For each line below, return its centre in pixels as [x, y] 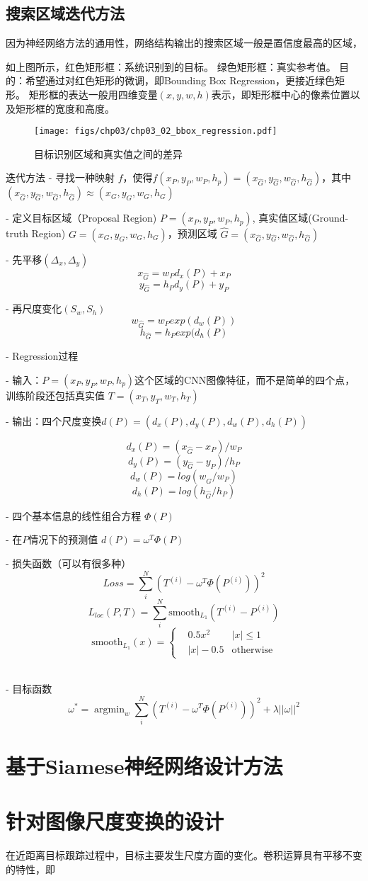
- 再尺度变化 [34, 308]
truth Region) [36, 233]
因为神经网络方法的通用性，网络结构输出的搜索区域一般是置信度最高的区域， [184, 43]
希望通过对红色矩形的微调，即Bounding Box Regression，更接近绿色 [180, 80]
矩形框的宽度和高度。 [65, 108]
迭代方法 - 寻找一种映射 [60, 177]
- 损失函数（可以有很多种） [69, 563]
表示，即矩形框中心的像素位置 [281, 94]
